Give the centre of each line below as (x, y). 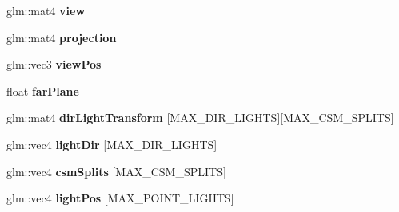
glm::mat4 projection (62, 37)
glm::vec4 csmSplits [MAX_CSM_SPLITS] (116, 171)
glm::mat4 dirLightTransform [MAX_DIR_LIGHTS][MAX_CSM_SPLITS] (200, 118)
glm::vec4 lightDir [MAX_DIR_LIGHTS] (112, 144)
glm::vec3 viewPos (54, 64)
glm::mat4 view (46, 10)
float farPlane (43, 90)
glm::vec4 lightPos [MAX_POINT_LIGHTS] (120, 198)
